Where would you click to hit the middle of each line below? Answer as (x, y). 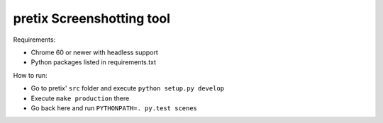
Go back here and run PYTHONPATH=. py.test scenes (114, 108)
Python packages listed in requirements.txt (93, 62)
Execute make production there (80, 98)
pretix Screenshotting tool (91, 18)
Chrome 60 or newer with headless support (95, 52)
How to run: (30, 75)
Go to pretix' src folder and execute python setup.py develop (128, 88)
